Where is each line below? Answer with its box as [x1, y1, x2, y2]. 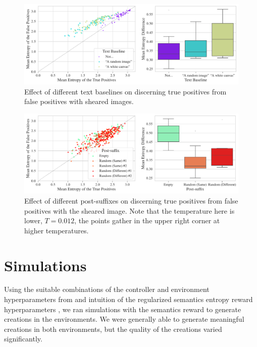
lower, [24, 215, 42, 226]
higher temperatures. [24, 225, 89, 235]
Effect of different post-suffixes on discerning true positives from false [24, 195, 238, 206]
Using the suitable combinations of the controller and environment [4, 284, 210, 294]
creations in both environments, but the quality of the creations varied [4, 323, 222, 334]
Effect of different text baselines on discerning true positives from [24, 86, 227, 96]
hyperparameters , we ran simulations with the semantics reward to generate [4, 304, 241, 314]
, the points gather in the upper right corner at [74, 215, 220, 226]
